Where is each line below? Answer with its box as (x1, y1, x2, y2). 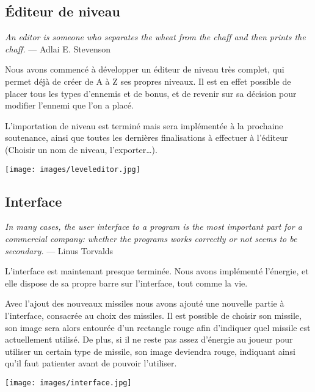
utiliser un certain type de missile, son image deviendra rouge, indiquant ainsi (5, 344, 295, 357)
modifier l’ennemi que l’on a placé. (5, 99, 134, 112)
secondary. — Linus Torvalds (5, 244, 114, 257)
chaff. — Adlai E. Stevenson (5, 42, 111, 55)
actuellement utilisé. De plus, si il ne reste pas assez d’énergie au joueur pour (5, 333, 293, 346)
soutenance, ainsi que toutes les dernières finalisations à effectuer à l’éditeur (5, 131, 288, 144)
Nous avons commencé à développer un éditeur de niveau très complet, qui (5, 63, 284, 76)
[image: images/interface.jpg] (5, 378, 132, 387)
